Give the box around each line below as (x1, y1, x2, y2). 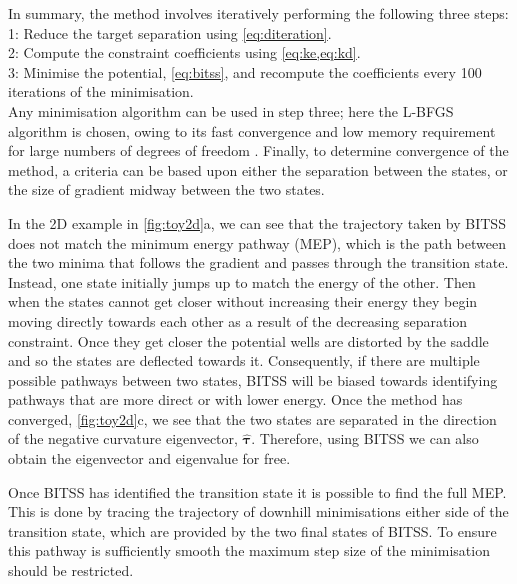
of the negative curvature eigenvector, (8, 428, 238, 449)
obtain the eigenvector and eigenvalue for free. (8, 448, 291, 469)
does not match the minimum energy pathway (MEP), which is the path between (8, 232, 506, 253)
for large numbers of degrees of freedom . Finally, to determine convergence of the (8, 140, 509, 161)
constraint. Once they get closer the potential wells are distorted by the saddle (8, 330, 489, 351)
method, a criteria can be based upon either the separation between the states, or (8, 159, 508, 180)
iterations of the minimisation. (8, 81, 194, 102)
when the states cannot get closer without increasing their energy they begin (8, 291, 478, 312)
